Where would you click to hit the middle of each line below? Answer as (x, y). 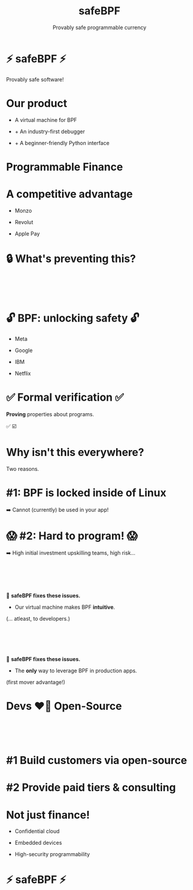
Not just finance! (48, 815)
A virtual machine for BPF (46, 119)
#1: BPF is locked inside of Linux (86, 493)
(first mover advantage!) (36, 682)
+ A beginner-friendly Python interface (62, 143)
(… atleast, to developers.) (38, 618)
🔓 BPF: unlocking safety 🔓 (73, 318)
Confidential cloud (37, 831)
